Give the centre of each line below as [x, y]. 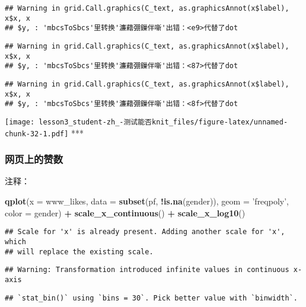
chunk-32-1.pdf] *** [44, 132]
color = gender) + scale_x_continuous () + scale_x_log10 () [125, 212]
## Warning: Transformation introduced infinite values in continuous [147, 270]
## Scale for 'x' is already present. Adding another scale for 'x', [145, 232]
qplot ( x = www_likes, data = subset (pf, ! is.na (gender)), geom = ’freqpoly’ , [147, 201]
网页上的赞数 [34, 159]
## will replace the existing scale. [79, 252]
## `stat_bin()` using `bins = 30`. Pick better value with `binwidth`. [151, 298]
